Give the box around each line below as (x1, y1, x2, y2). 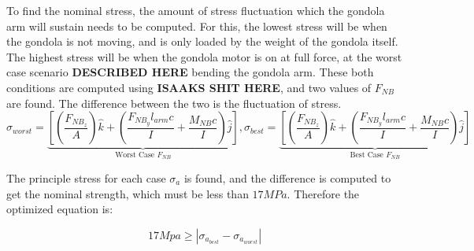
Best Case (350, 151, 383, 160)
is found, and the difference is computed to (183, 170, 391, 186)
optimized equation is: (6, 201, 113, 217)
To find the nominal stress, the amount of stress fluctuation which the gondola (6, 2, 385, 18)
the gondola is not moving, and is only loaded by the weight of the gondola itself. (6, 33, 398, 50)
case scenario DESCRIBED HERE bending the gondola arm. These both (6, 64, 374, 80)
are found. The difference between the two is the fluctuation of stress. (6, 94, 342, 111)
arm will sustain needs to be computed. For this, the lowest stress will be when (6, 17, 387, 34)
